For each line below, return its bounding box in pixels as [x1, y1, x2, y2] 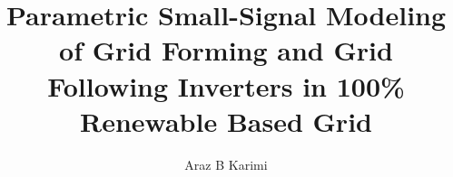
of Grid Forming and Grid [59, 32, 393, 69]
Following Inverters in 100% [47, 67, 405, 104]
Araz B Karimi [184, 154, 268, 173]
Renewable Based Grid [80, 102, 372, 139]
